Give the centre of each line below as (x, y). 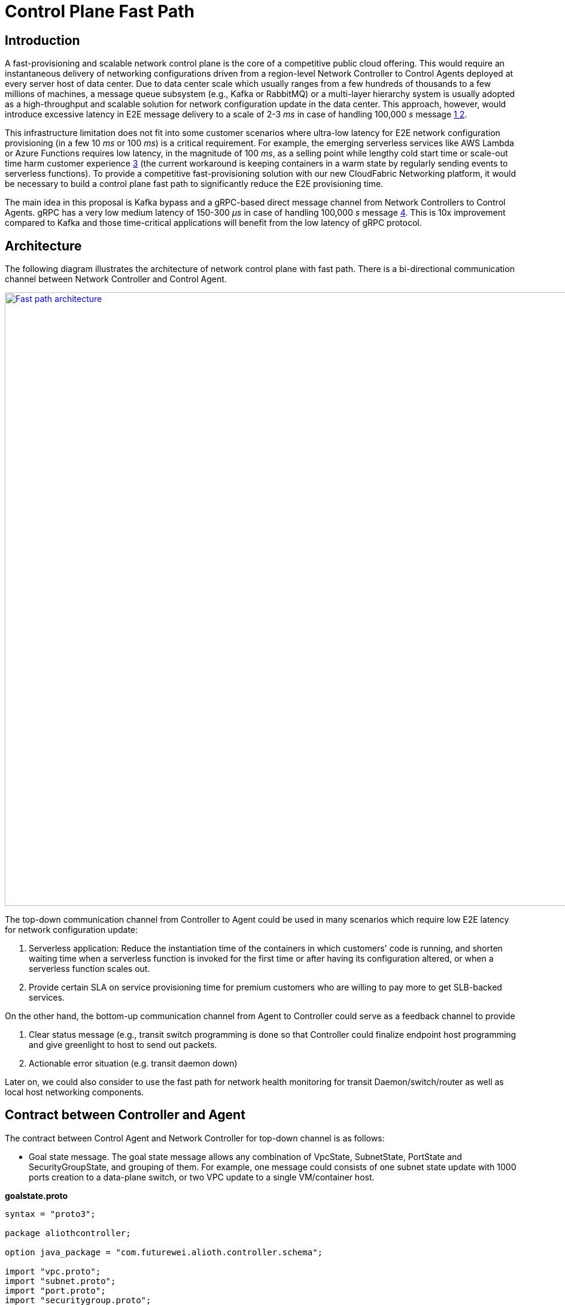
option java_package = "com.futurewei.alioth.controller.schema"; (164, 1252)
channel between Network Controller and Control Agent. (116, 279)
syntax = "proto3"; (50, 1214)
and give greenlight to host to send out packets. (123, 1045)
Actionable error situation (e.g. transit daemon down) (133, 1064)
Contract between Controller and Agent (125, 1115)
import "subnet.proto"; (60, 1281)
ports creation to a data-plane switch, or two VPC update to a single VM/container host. (202, 1177)
